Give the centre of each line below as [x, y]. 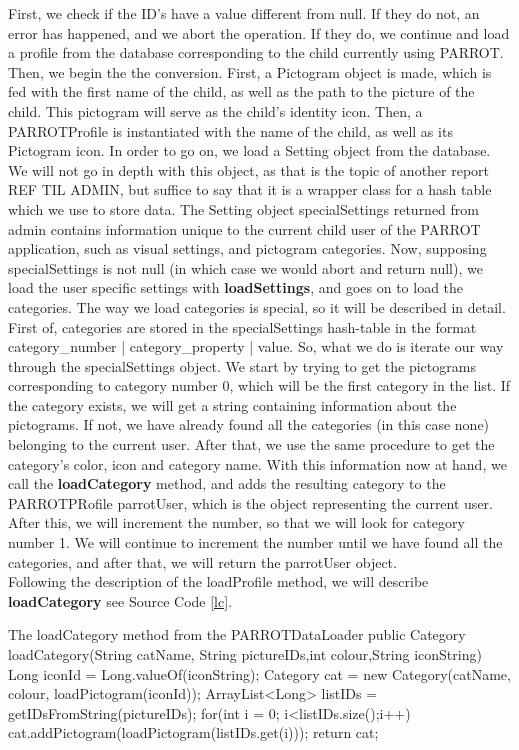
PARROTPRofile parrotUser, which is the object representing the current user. [250, 502]
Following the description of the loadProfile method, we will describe [218, 581]
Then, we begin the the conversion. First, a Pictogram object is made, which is [250, 71]
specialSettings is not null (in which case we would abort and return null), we [245, 267]
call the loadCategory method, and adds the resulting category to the [227, 483]
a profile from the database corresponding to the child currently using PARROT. [256, 52]
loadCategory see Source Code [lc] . [120, 600]
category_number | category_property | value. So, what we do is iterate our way [256, 346]
